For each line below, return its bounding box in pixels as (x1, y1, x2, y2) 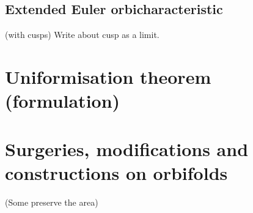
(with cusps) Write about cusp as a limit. (5, 28, 159, 41)
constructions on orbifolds (5, 160, 228, 185)
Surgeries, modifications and (5, 136, 249, 161)
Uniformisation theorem (5, 64, 211, 89)
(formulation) (5, 88, 120, 113)
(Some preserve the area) (5, 195, 98, 208)
